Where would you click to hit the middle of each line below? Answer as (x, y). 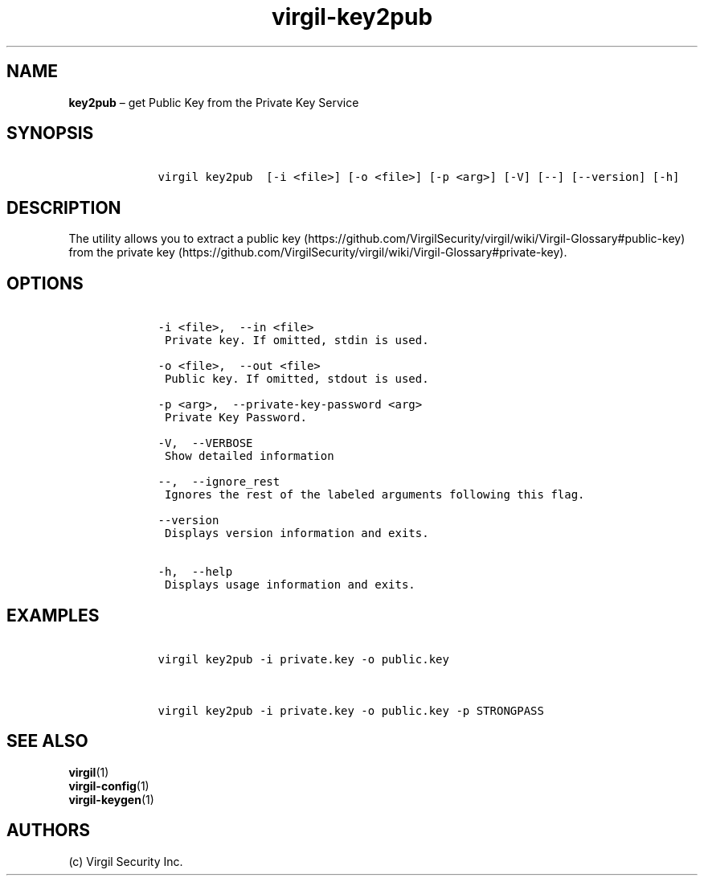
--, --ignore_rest (219, 482)
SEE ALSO (47, 741)
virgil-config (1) (109, 786)
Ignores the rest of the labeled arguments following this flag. (375, 495)
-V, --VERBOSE (205, 443)
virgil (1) (89, 772)
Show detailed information (249, 456)
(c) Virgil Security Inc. (126, 861)
